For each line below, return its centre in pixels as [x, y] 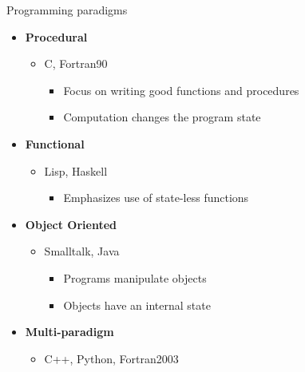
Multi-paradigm [69, 332]
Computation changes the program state [162, 117]
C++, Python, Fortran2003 [111, 358]
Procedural [56, 36]
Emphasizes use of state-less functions [156, 198]
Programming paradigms [67, 10]
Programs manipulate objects [135, 277]
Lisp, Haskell [76, 170]
